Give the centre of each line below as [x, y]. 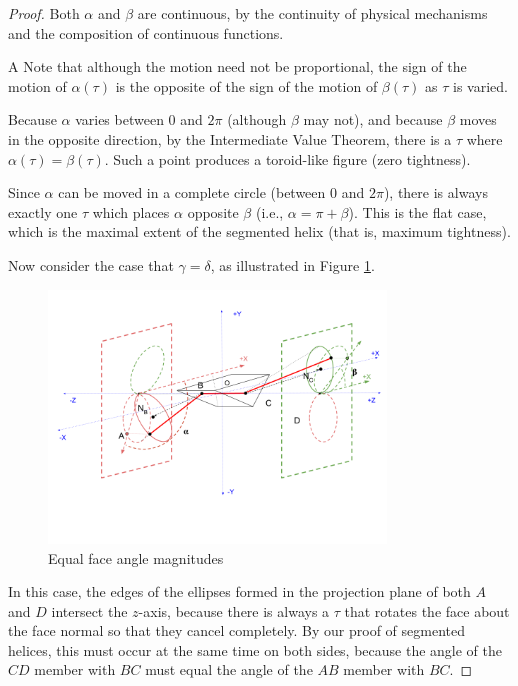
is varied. [480, 85]
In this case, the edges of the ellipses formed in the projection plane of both [239, 591]
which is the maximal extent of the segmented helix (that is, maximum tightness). [259, 231]
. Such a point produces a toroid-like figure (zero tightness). [287, 158]
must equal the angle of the [229, 669]
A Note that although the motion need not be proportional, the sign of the [237, 66]
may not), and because [373, 119]
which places [131, 211]
